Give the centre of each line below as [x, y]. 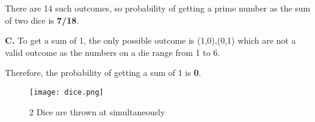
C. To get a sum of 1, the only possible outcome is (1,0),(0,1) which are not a [150, 40]
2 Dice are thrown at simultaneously [97, 111]
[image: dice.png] [67, 92]
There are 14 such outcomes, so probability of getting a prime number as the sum [158, 8]
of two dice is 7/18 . [42, 20]
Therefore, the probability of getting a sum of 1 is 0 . [103, 73]
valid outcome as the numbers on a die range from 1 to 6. [113, 52]
